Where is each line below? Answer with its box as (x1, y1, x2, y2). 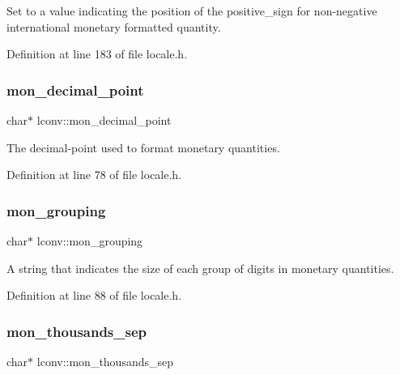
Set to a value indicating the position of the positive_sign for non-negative (6, 2, 377, 19)
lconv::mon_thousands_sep (36, 353, 174, 369)
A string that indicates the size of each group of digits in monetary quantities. (6, 259, 394, 276)
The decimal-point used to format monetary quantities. (6, 138, 280, 156)
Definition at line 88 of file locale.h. (6, 287, 182, 304)
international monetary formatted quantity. (6, 18, 221, 35)
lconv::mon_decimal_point (36, 112, 172, 128)
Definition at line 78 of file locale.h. (6, 166, 182, 183)
